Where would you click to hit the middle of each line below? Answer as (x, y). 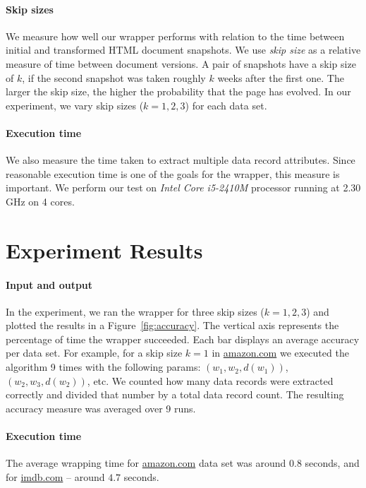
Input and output (49, 284)
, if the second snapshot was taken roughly (114, 77)
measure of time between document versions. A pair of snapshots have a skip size (181, 63)
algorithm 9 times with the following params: (103, 367)
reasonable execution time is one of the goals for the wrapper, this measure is (173, 173)
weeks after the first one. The (281, 77)
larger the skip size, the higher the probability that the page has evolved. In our (178, 91)
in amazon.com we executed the (280, 353)
